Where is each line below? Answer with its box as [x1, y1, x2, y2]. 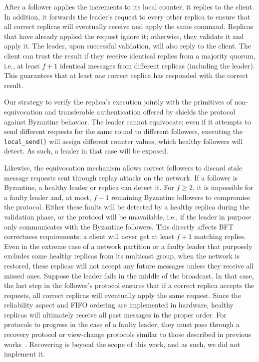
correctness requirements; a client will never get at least [4, 231, 174, 241]
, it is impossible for [193, 182, 254, 192]
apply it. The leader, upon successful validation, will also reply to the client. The [4, 40, 252, 51]
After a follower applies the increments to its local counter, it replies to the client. [4, 1, 254, 11]
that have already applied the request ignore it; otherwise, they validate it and [4, 30, 244, 41]
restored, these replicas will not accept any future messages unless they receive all [4, 260, 254, 270]
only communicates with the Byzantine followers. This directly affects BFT [4, 221, 234, 231]
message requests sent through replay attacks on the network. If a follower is [4, 172, 238, 182]
